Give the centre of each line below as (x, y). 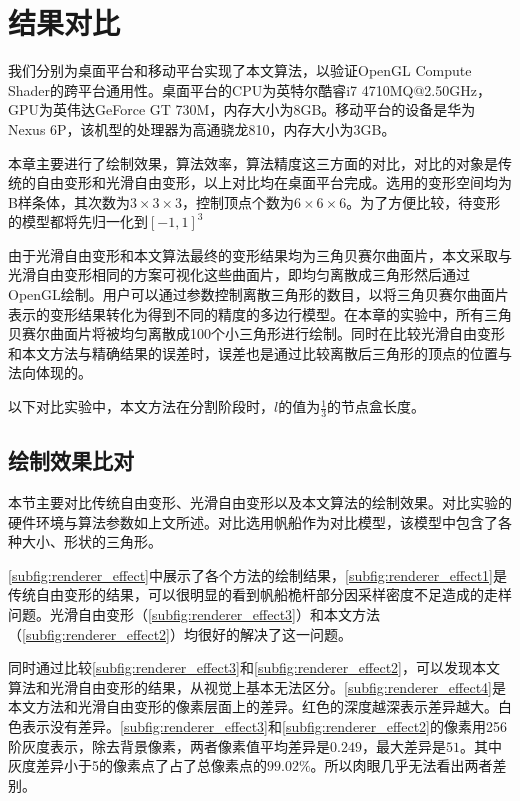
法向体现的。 (50, 372)
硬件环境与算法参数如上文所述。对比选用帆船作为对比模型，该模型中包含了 (253, 521)
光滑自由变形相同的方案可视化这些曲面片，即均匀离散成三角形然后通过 (239, 274)
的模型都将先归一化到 (78, 221)
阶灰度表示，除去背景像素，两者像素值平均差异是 (169, 745)
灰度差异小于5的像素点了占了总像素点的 (137, 765)
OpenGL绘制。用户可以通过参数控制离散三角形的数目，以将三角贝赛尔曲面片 (258, 294)
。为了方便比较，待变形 (423, 201)
